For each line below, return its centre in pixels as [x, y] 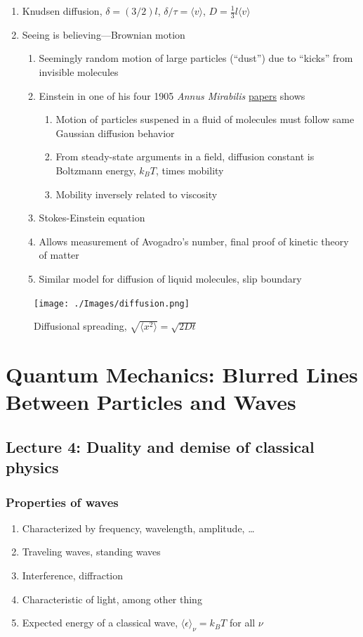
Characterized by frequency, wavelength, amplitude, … [138, 528]
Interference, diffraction [73, 575]
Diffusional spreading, [80, 326]
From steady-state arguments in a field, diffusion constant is [185, 156]
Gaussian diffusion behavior [115, 133]
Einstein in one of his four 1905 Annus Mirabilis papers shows [172, 95]
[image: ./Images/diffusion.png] [112, 303]
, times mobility [190, 170]
